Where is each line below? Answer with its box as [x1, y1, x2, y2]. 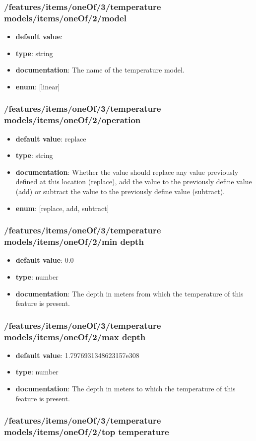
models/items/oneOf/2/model [4, 11, 127, 24]
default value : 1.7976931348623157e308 [15, 350, 139, 360]
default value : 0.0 [15, 255, 74, 265]
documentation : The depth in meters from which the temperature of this [15, 288, 244, 298]
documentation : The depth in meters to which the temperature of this [15, 383, 236, 394]
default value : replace [15, 133, 86, 144]
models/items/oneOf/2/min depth [4, 235, 144, 248]
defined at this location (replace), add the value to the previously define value [15, 176, 252, 187]
